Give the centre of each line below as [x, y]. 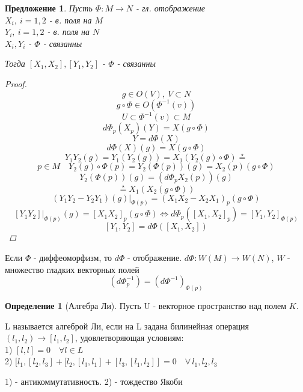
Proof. [16, 83]
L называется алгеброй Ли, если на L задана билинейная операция [127, 326]
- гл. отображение [170, 8]
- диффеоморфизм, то [72, 257]
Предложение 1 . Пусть [49, 8]
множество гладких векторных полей [72, 269]
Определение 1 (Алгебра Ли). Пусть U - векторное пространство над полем [146, 305]
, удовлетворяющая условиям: [129, 338]
